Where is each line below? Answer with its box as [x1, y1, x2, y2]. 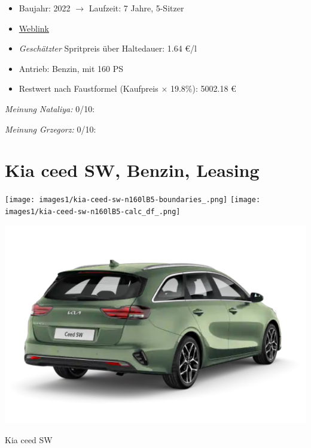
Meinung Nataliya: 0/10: [5, 102, 95, 115]
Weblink [19, 22, 49, 34]
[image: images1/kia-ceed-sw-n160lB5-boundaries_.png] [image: [5, 196, 261, 205]
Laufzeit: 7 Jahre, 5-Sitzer [89, 2, 184, 14]
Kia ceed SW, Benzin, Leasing [5, 158, 260, 182]
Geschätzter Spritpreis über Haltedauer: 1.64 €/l [19, 42, 197, 55]
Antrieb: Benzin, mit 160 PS [19, 62, 124, 74]
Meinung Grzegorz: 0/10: [5, 122, 96, 135]
